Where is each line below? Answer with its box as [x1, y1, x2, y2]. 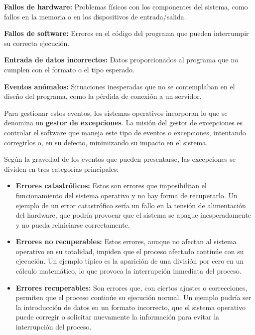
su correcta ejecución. [4, 37, 70, 48]
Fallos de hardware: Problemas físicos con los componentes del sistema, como [4, 1, 248, 11]
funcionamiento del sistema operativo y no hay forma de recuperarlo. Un [15, 190, 238, 200]
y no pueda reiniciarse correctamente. [15, 219, 130, 230]
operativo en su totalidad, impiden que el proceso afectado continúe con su [15, 246, 244, 256]
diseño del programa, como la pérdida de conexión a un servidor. [4, 91, 202, 101]
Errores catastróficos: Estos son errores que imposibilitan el [15, 180, 207, 191]
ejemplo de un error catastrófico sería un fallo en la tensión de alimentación [15, 200, 246, 210]
